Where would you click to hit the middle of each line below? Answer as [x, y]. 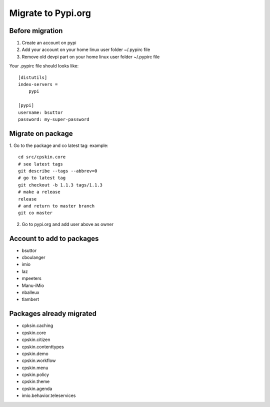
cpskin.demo [35, 353]
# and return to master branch [56, 206]
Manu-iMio [33, 285]
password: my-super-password [54, 119]
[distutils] [33, 77]
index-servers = [38, 84]
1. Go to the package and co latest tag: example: [59, 145]
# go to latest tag [42, 178]
